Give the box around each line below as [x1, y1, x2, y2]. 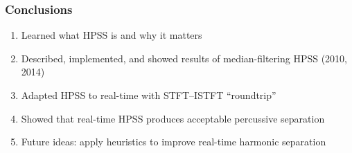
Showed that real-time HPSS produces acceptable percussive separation [21, 111, 325, 125]
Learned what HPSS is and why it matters [21, 28, 202, 42]
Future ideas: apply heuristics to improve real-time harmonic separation [21, 134, 326, 149]
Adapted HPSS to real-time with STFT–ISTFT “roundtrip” [21, 88, 276, 102]
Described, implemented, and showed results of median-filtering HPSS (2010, [21, 51, 348, 65]
